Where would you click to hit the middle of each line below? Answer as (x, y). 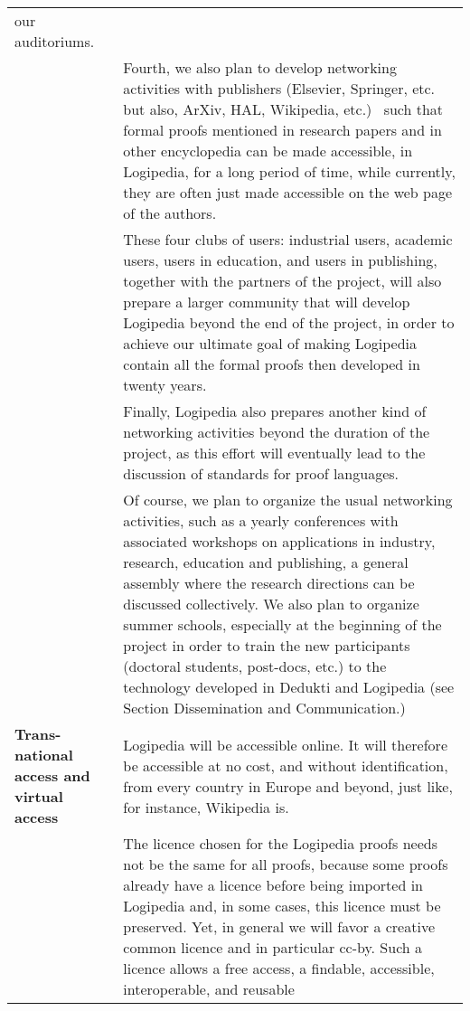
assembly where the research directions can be (269, 583)
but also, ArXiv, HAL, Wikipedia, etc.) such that (283, 109)
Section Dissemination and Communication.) (264, 708)
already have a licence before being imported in (273, 885)
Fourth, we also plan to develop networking (260, 67)
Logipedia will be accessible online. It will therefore (285, 744)
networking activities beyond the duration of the (277, 432)
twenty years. (165, 385)
